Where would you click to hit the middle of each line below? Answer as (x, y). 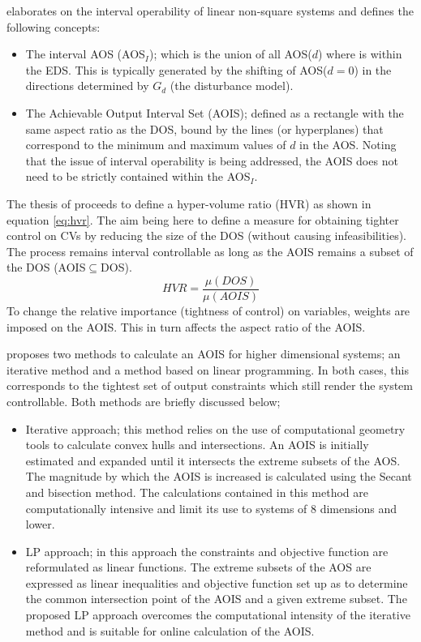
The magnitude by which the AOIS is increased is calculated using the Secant (219, 476)
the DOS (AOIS (46, 267)
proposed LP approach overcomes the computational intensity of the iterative (218, 615)
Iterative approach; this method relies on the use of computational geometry (215, 428)
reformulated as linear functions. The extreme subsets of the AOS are (198, 567)
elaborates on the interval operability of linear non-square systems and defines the (210, 11)
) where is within (360, 54)
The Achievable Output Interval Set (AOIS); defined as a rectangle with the (215, 112)
